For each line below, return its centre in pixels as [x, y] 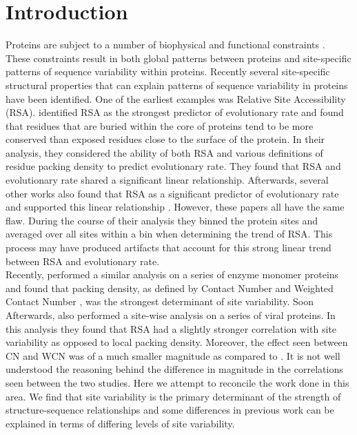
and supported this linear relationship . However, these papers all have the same [175, 207]
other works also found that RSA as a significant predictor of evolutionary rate [172, 193]
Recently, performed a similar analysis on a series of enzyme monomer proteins [172, 274]
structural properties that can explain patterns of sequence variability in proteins [177, 85]
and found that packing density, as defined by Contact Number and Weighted [170, 288]
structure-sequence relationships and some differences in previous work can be [170, 410]
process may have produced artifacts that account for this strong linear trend [169, 248]
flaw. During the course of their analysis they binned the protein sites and [162, 220]
